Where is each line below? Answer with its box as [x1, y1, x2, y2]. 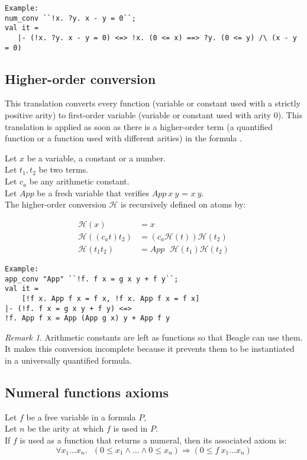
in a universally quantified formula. [5, 354, 132, 367]
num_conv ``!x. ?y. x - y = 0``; [5, 14, 136, 22]
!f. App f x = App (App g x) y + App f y [5, 314, 170, 323]
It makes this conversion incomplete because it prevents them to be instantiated [5, 342, 295, 355]
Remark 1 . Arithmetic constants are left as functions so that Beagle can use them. [5, 331, 303, 343]
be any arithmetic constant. [29, 175, 130, 187]
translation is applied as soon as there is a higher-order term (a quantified [5, 120, 273, 132]
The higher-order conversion [5, 198, 106, 210]
